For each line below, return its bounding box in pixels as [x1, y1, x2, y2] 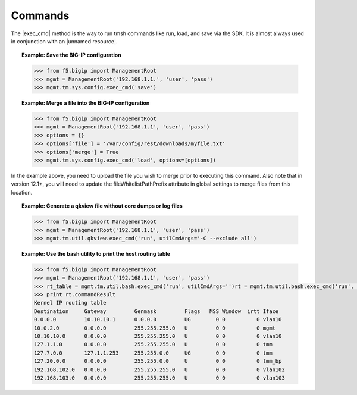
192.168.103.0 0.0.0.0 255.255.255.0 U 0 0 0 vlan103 [33, 374, 285, 381]
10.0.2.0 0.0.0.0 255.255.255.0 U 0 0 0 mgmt [33, 324, 276, 331]
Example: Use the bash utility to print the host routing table [21, 250, 171, 257]
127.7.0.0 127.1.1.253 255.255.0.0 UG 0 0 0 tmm [33, 349, 273, 356]
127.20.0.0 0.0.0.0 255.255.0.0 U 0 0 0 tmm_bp [33, 358, 282, 365]
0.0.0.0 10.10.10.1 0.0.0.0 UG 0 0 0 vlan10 [33, 316, 282, 323]
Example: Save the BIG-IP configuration [21, 51, 121, 59]
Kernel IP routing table [33, 299, 107, 306]
